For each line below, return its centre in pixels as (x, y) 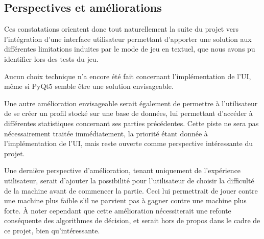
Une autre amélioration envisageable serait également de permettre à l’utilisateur (131, 103)
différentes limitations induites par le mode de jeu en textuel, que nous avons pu (130, 49)
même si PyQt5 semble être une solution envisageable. (89, 86)
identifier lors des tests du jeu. (51, 58)
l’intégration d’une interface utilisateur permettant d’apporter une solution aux (128, 39)
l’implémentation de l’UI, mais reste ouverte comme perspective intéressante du (128, 143)
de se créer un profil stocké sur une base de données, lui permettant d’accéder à (128, 113)
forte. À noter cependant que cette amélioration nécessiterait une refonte (118, 210)
